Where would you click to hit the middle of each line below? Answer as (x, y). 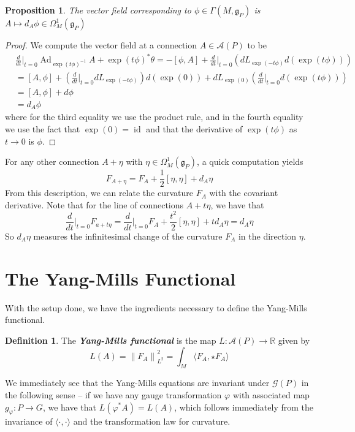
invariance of (29, 421)
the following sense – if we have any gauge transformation (113, 394)
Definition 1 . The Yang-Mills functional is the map (111, 340)
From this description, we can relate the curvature (99, 193)
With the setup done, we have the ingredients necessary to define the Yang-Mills (156, 307)
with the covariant (244, 193)
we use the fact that (43, 129)
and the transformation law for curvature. (152, 421)
